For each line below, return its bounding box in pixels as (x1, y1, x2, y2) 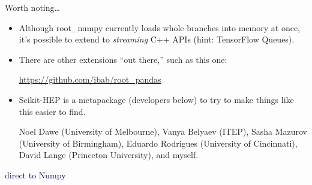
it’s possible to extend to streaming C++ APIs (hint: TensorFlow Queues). (19, 33, 295, 46)
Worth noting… (5, 1, 60, 13)
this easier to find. (19, 105, 86, 117)
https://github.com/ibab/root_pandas (19, 73, 161, 86)
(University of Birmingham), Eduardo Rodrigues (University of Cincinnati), (19, 137, 298, 149)
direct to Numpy (5, 168, 66, 181)
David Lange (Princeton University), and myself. (19, 148, 199, 161)
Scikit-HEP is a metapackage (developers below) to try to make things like (19, 93, 294, 105)
